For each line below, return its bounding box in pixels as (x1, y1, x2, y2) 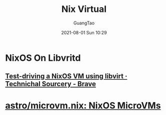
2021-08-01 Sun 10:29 (61, 29, 107, 35)
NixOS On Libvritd (5, 52, 81, 63)
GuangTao (73, 20, 95, 26)
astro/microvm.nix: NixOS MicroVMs (5, 100, 161, 111)
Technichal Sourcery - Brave (5, 80, 96, 88)
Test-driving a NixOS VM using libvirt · (5, 72, 127, 81)
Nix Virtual (61, 3, 106, 15)
